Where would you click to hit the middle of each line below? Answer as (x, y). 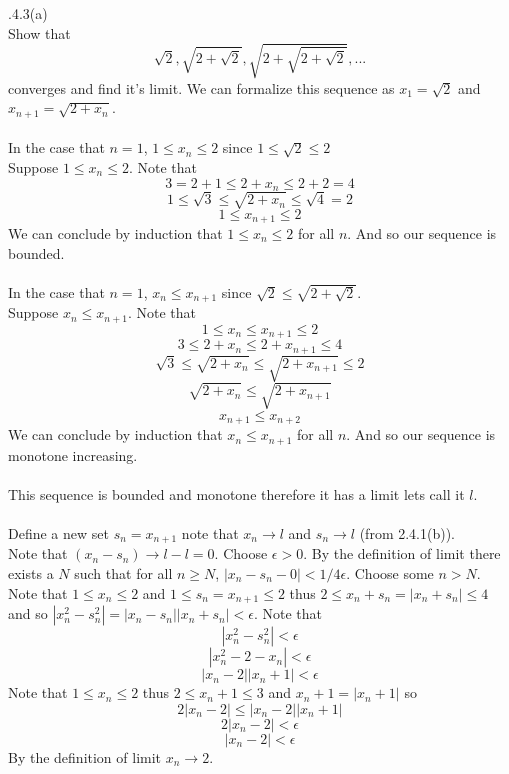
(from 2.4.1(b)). (407, 532)
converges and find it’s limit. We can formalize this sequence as (201, 87)
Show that (39, 32)
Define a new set (58, 532)
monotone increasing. (73, 454)
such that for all (123, 573)
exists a (31, 573)
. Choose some (390, 573)
